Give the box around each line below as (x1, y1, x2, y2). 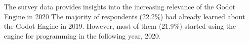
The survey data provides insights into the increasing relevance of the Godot (4, 1, 236, 11)
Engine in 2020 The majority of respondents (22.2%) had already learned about (4, 11, 245, 21)
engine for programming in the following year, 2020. (4, 30, 161, 41)
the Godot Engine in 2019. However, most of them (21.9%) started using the (4, 21, 236, 31)
